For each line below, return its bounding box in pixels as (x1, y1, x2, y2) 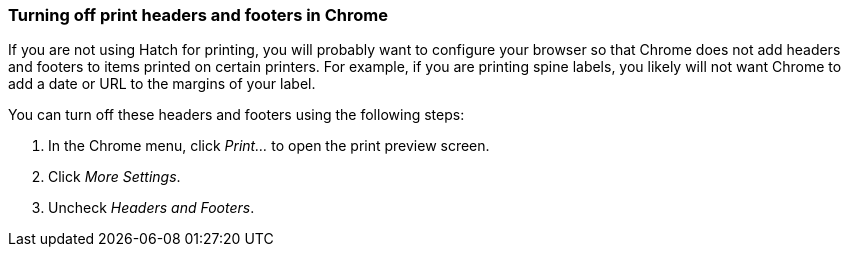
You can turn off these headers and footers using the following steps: (8, 106, 465, 124)
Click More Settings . (48, 168, 181, 186)
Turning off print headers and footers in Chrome (8, 5, 388, 25)
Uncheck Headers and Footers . (48, 199, 255, 217)
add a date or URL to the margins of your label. (8, 75, 316, 93)
